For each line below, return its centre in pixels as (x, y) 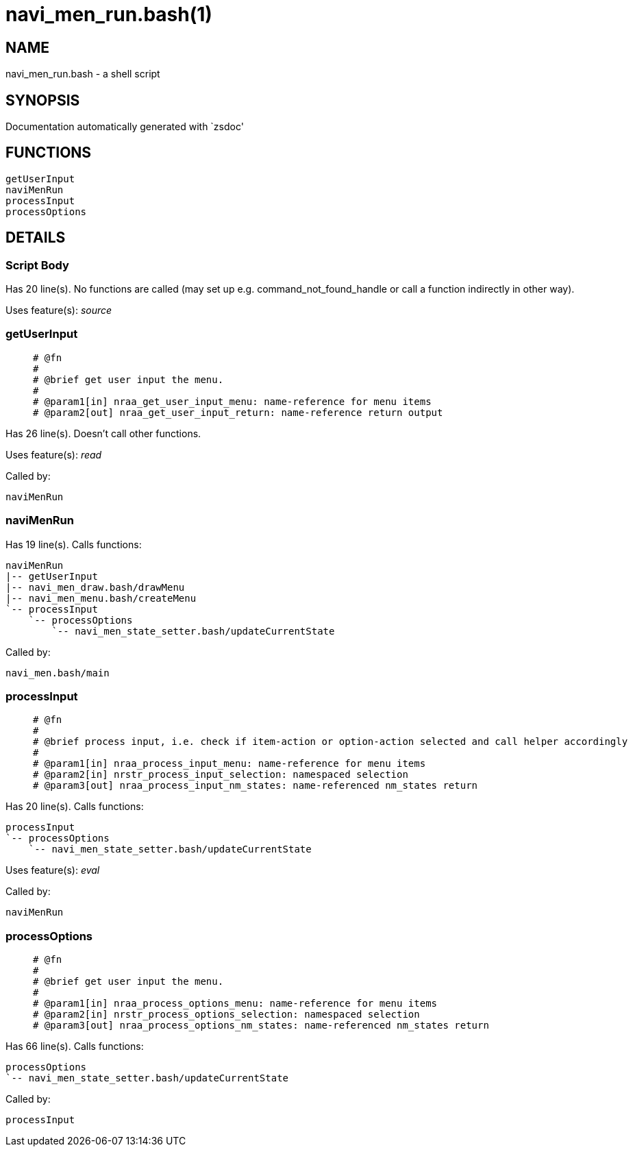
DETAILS (36, 238)
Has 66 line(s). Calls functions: (75, 1046)
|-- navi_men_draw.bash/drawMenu (95, 587)
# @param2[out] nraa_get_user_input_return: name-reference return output (238, 412)
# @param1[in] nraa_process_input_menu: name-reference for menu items (229, 764)
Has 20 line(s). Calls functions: (75, 807)
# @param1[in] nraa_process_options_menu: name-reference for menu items (235, 1004)
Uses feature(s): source (59, 310)
